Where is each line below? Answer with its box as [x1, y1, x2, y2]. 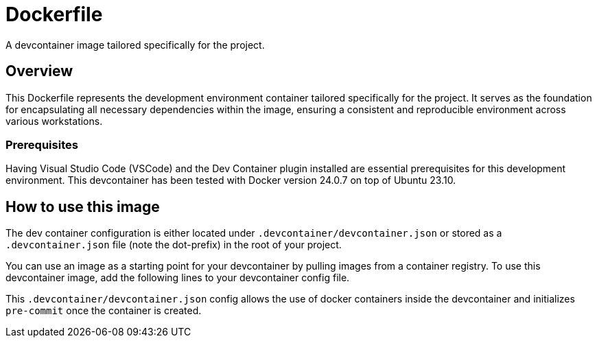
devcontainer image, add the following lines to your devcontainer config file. [5, 272, 350, 284]
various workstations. [5, 115, 103, 127]
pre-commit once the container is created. [5, 305, 202, 317]
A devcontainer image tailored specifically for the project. [5, 38, 265, 51]
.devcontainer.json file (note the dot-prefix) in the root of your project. [5, 239, 342, 251]
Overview [5, 62, 73, 80]
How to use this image [5, 198, 160, 215]
